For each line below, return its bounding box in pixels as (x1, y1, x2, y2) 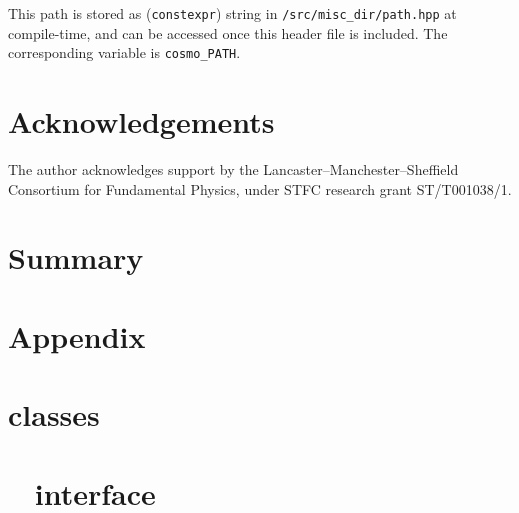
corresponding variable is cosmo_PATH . (8, 42, 241, 63)
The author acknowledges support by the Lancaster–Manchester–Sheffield (8, 159, 459, 180)
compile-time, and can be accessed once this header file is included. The (8, 22, 448, 43)
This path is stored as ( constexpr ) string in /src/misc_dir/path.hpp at (8, 3, 457, 23)
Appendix (8, 315, 146, 356)
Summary (8, 237, 144, 278)
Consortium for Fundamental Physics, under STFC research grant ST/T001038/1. (8, 178, 512, 199)
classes (8, 394, 100, 435)
